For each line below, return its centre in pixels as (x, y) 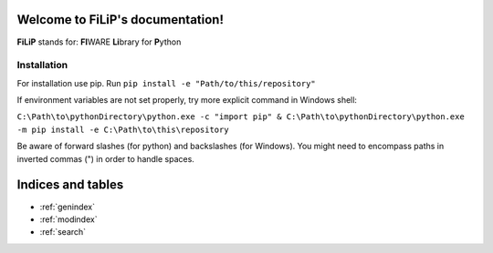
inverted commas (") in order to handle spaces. (106, 158)
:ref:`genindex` (68, 207)
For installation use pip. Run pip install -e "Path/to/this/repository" (167, 83)
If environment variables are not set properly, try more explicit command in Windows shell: (187, 100)
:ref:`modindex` (68, 219)
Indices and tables (70, 185)
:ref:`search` (63, 232)
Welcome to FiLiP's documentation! (120, 20)
